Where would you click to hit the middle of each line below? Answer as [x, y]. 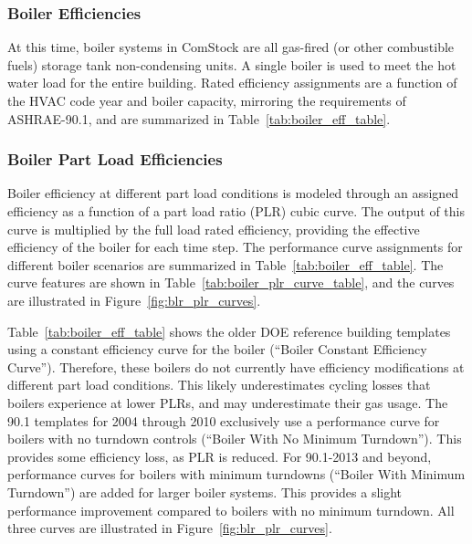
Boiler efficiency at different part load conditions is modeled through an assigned [233, 193]
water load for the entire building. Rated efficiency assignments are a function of [232, 83]
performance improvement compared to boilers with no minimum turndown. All [231, 510]
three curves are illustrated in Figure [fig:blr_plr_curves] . [170, 528]
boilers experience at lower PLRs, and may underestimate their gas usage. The [228, 402]
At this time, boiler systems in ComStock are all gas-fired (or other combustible [231, 47]
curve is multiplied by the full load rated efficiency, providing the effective [214, 229]
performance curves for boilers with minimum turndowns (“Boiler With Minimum [236, 474]
